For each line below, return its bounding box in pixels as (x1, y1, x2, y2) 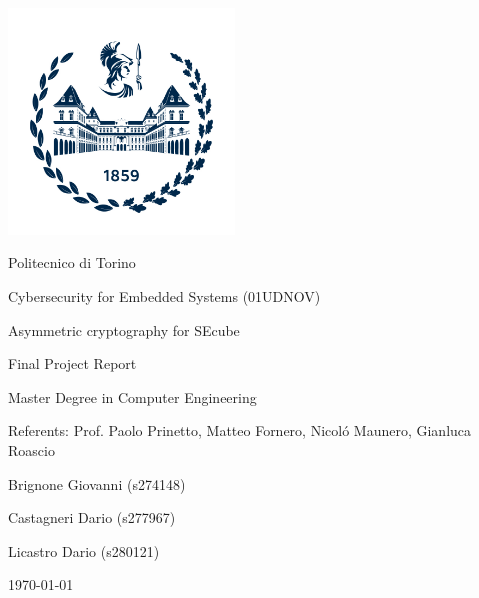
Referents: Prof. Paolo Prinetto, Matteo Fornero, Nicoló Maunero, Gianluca (8, 420, 472, 441)
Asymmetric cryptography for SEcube (8, 319, 240, 340)
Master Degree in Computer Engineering (8, 386, 257, 407)
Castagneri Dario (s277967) (8, 507, 176, 528)
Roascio (8, 439, 55, 460)
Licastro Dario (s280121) (8, 540, 160, 561)
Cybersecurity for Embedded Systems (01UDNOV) (8, 285, 321, 306)
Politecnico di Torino (8, 252, 136, 273)
